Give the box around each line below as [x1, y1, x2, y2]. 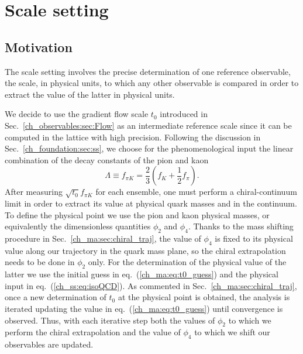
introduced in [160, 108, 208, 120]
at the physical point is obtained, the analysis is [118, 291, 290, 303]
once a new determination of [5, 291, 106, 303]
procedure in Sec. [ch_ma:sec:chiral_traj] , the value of [5, 232, 201, 245]
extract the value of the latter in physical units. [5, 88, 175, 100]
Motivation [5, 37, 73, 56]
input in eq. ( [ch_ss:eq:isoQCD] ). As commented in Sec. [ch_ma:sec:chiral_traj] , [5, 279, 297, 291]
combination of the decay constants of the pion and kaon [5, 153, 209, 166]
